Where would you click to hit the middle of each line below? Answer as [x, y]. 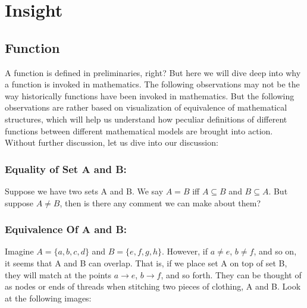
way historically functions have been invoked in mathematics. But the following [150, 95]
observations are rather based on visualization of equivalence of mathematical [146, 107]
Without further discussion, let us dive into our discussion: [112, 142]
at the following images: [48, 298]
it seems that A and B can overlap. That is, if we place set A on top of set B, [146, 263]
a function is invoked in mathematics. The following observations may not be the [152, 84]
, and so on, [275, 251]
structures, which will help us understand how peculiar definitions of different [146, 119]
